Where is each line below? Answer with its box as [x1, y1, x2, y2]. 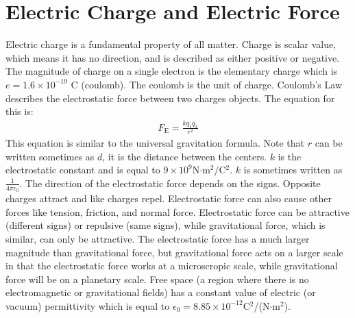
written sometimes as [5, 149, 95, 163]
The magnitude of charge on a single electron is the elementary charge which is [5, 64, 338, 78]
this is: [5, 104, 34, 119]
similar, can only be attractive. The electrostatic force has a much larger [5, 231, 310, 245]
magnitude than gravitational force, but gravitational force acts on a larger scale [5, 245, 343, 259]
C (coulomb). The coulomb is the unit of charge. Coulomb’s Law [71, 77, 342, 91]
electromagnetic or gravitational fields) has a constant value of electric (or [5, 285, 316, 299]
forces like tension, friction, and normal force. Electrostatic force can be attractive [5, 204, 350, 219]
